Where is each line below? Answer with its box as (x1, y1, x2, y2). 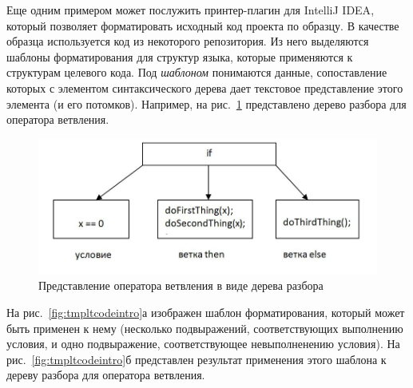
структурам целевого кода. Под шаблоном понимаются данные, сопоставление (6, 64, 387, 81)
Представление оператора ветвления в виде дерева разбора (38, 277, 324, 294)
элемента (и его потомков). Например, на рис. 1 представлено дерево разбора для (6, 95, 407, 112)
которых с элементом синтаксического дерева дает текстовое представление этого (6, 79, 403, 96)
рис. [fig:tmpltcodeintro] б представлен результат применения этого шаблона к (6, 350, 387, 367)
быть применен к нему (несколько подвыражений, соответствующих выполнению (6, 319, 403, 336)
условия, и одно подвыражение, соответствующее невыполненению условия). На (6, 335, 400, 352)
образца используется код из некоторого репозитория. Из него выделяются (6, 33, 369, 49)
